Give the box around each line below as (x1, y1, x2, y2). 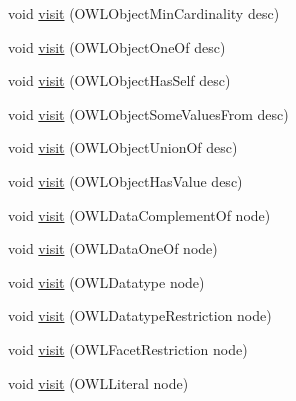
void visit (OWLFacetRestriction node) (8, 338, 248, 359)
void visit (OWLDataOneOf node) (8, 238, 218, 259)
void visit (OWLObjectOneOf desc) (8, 36, 226, 57)
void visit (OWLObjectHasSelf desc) (8, 70, 231, 91)
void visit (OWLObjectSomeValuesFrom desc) (8, 103, 289, 124)
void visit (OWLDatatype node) (8, 271, 205, 292)
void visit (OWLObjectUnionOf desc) (8, 137, 238, 158)
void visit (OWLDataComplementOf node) (8, 204, 271, 225)
